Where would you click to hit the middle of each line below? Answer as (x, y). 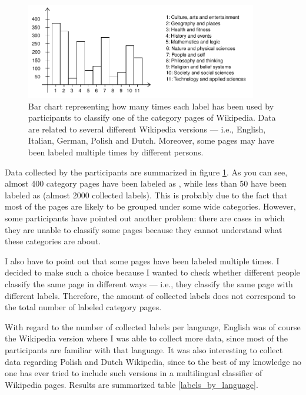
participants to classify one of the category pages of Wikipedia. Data (152, 117)
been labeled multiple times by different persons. (116, 152)
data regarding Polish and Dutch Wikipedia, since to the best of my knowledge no (153, 361)
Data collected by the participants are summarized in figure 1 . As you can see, (146, 172)
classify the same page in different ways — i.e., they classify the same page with (149, 283)
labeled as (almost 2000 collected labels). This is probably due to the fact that (146, 195)
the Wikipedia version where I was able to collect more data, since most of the (147, 338)
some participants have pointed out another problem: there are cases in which (145, 218)
